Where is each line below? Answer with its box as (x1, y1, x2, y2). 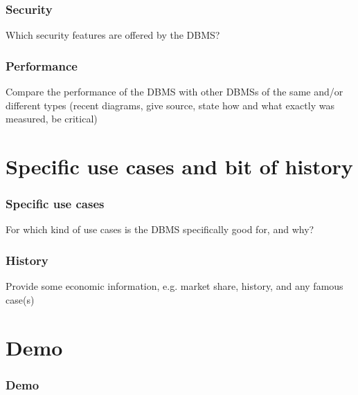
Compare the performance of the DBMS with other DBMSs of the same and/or (6, 84, 343, 99)
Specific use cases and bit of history (6, 152, 353, 180)
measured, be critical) (6, 111, 98, 126)
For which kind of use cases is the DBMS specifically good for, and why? (6, 222, 314, 237)
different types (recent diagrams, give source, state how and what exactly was (6, 98, 334, 112)
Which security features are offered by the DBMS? (6, 28, 220, 42)
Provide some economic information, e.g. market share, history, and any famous (6, 279, 343, 293)
